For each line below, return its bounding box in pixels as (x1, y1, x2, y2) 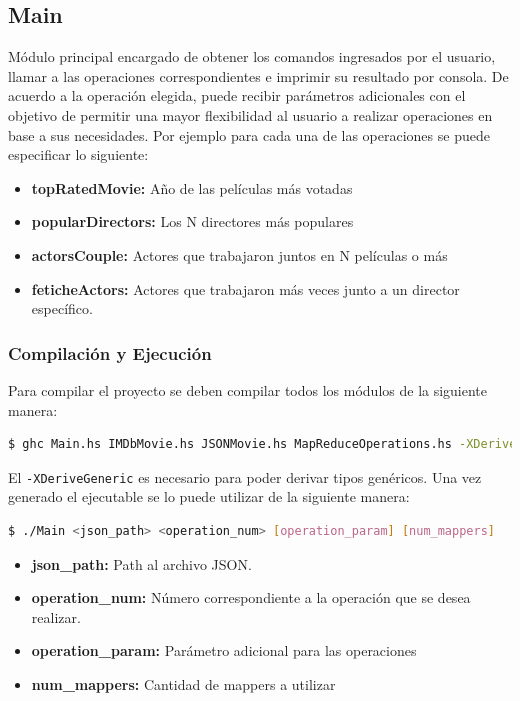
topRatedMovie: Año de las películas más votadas (31, 177, 353, 198)
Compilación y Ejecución (8, 340, 212, 365)
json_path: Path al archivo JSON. (31, 553, 252, 574)
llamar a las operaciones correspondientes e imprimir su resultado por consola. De (8, 65, 509, 86)
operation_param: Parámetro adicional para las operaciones (31, 640, 417, 661)
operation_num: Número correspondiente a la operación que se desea (31, 587, 471, 608)
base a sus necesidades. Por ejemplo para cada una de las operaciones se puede (8, 124, 490, 145)
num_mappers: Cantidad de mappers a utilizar (31, 673, 336, 694)
